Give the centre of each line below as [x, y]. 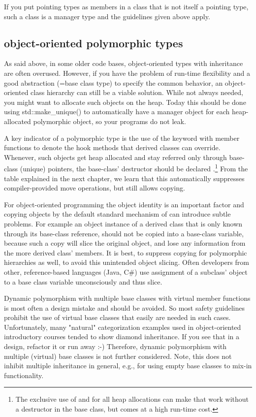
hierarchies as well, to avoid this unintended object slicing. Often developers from [127, 262]
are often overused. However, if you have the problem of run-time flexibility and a [127, 73]
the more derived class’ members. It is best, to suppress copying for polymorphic [126, 252]
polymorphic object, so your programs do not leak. [110, 121]
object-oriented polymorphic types [94, 43]
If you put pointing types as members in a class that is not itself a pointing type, [126, 6]
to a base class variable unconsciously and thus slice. [83, 281]
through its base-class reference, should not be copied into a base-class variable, [124, 233]
